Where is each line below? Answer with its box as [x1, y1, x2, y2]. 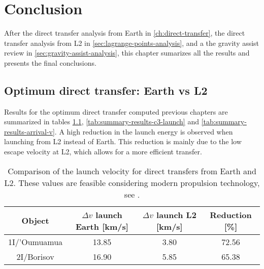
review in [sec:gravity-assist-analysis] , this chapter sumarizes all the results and [4, 47, 250, 58]
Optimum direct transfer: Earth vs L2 [4, 82, 208, 98]
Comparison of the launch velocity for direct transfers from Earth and [8, 165, 256, 177]
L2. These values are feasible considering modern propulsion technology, [4, 176, 260, 189]
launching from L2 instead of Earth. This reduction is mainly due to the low [4, 136, 242, 147]
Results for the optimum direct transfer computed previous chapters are [4, 106, 228, 117]
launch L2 [156, 208, 196, 221]
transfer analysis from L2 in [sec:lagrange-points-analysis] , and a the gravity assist [4, 37, 259, 48]
